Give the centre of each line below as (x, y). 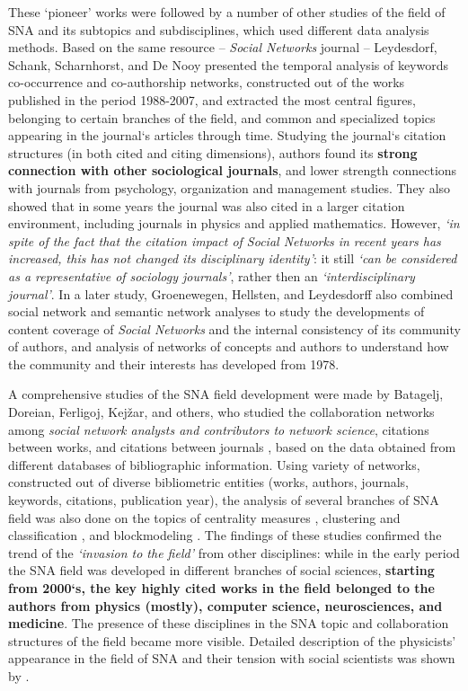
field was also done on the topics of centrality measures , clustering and (204, 517)
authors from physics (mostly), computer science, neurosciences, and (225, 605)
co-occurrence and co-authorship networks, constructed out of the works (207, 82)
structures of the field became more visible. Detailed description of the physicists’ (232, 640)
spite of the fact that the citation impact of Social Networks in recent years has (225, 240)
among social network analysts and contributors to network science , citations (219, 429)
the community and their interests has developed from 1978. (174, 363)
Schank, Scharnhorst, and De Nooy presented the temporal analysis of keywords (229, 64)
